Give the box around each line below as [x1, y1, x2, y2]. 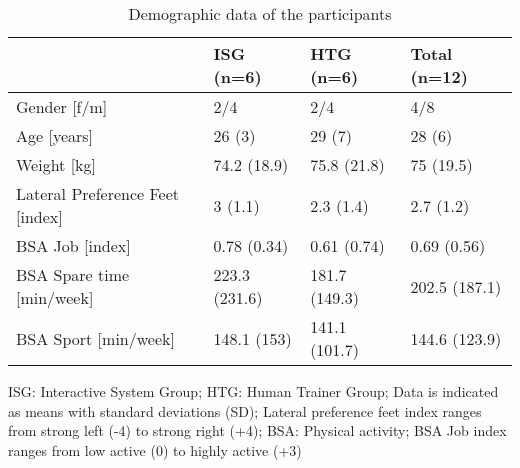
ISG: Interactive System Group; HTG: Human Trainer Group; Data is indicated [8, 381, 499, 401]
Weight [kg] [16, 153, 97, 176]
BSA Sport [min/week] [16, 326, 175, 350]
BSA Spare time [16, 263, 130, 286]
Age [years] [16, 124, 94, 147]
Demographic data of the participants [128, 2, 392, 25]
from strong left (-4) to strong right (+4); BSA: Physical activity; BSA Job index [8, 420, 507, 441]
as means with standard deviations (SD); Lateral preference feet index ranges [8, 400, 482, 421]
